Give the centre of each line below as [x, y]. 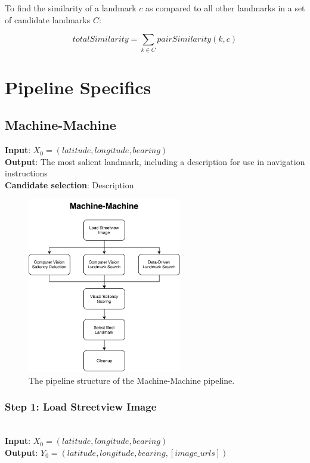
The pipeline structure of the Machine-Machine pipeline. [132, 380]
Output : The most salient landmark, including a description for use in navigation [155, 161]
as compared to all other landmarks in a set [225, 8]
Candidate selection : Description [69, 184]
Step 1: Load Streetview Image [81, 407]
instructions [26, 173]
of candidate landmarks [48, 19]
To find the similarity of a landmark [71, 8]
